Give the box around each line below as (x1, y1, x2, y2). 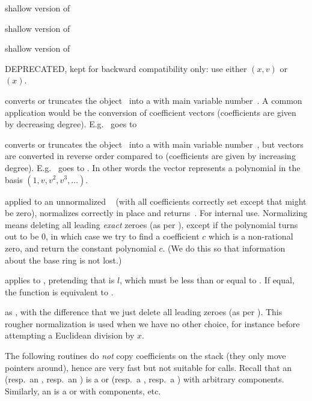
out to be (5, 230, 39, 243)
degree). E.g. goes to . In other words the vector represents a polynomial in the (5, 161, 301, 173)
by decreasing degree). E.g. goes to (5, 118, 137, 130)
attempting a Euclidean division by (5, 329, 135, 342)
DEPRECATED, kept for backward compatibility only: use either (5, 62, 247, 74)
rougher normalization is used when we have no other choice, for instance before (5, 317, 300, 330)
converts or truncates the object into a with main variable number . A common (5, 94, 302, 106)
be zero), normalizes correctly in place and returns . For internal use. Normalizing (5, 207, 308, 219)
